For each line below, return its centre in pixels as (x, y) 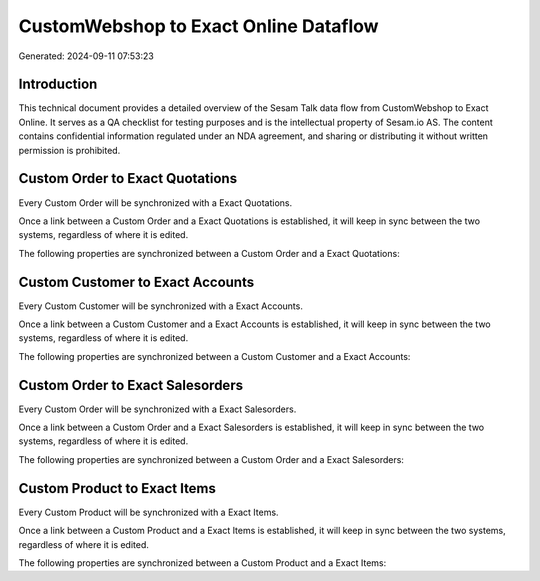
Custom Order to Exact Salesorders (131, 385)
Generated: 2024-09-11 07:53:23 (86, 56)
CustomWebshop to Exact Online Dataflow (198, 26)
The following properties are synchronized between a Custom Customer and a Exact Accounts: (214, 356)
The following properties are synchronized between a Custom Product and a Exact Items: (202, 562)
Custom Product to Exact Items (117, 488)
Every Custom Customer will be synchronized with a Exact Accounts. (161, 306)
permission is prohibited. (69, 150)
